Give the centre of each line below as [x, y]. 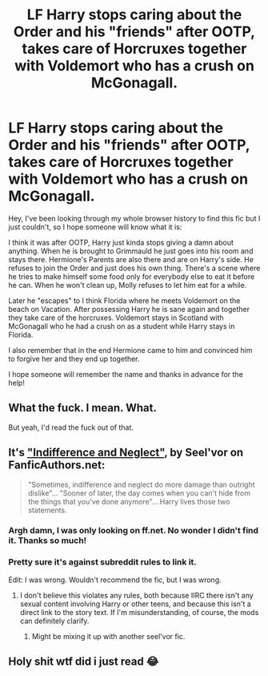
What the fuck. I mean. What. [83, 408]
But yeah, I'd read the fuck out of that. [71, 427]
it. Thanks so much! [48, 540]
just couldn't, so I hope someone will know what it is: [95, 227]
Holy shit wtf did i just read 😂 [84, 662]
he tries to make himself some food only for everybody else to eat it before [132, 276]
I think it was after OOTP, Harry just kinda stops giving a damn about [121, 242]
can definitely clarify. [54, 621]
